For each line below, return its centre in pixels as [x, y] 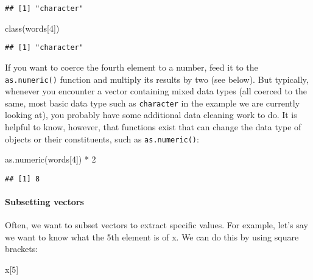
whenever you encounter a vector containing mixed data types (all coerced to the [156, 91]
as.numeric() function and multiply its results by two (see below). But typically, [157, 79]
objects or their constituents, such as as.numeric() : [102, 138]
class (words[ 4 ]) [32, 28]
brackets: [22, 249]
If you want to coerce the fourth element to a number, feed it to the [132, 67]
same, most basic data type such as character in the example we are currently [153, 103]
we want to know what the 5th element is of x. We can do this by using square [152, 236]
